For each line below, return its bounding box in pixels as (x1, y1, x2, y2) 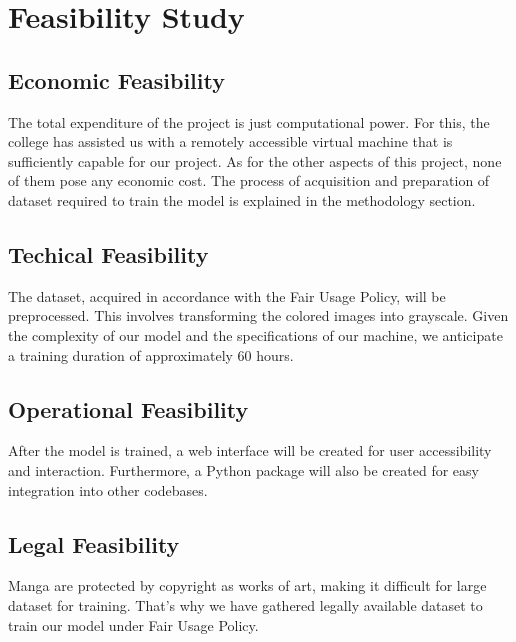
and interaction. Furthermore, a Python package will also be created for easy (8, 459, 479, 480)
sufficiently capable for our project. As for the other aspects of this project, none (8, 150, 502, 171)
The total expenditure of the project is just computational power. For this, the (8, 111, 490, 132)
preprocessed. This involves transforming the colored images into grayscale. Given (8, 305, 509, 326)
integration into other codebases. (8, 479, 208, 500)
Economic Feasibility (8, 64, 225, 95)
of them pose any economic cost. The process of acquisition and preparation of (8, 170, 490, 191)
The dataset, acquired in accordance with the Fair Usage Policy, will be (8, 285, 446, 306)
